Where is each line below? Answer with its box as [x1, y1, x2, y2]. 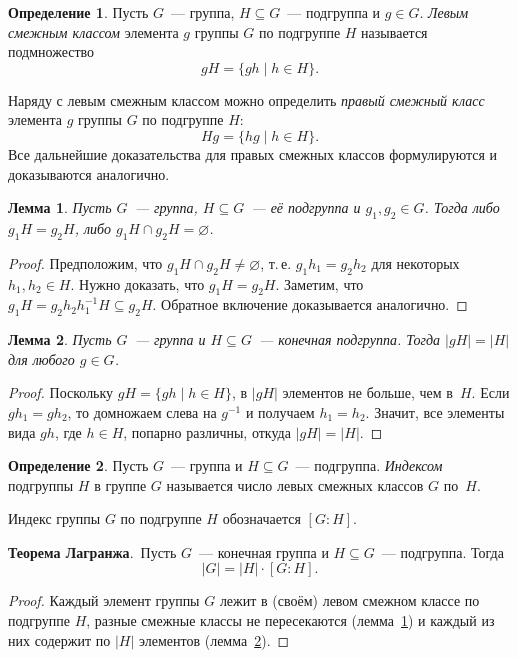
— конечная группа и [199, 541, 329, 562]
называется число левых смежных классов [166, 474, 424, 495]
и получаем [245, 401, 315, 422]
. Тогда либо [424, 197, 500, 218]
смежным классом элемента [8, 21, 179, 42]
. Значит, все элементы [365, 401, 505, 422]
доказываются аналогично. [8, 163, 170, 184]
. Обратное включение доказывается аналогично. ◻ [152, 294, 468, 315]
